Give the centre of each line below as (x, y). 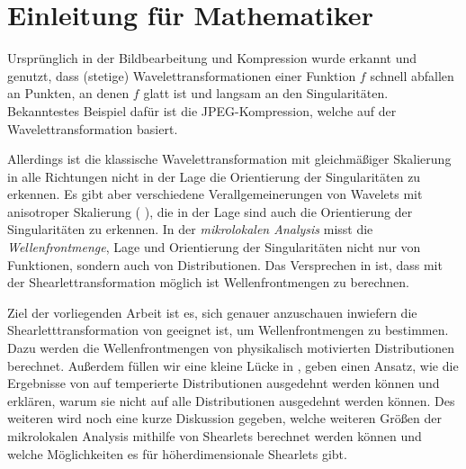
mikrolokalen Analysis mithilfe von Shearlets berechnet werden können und (215, 436)
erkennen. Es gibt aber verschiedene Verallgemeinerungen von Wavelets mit (215, 194)
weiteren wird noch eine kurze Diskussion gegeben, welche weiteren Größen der (224, 418)
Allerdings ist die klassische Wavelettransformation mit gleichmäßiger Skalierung (229, 159)
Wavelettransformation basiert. (93, 128)
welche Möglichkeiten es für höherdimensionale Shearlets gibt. (177, 453)
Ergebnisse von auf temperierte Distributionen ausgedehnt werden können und (224, 383)
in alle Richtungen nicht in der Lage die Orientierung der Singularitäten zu (214, 176)
